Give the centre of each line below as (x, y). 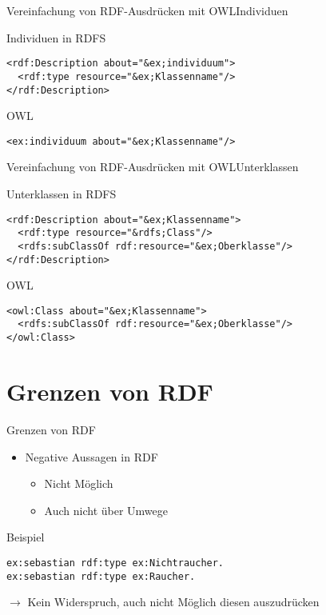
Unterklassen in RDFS (62, 194)
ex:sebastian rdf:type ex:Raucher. (101, 576)
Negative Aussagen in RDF (91, 456)
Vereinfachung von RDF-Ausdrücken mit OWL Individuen (147, 10)
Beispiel (26, 537)
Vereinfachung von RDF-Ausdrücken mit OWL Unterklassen (153, 167)
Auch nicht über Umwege (106, 510)
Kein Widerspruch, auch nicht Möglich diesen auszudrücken (173, 602)
